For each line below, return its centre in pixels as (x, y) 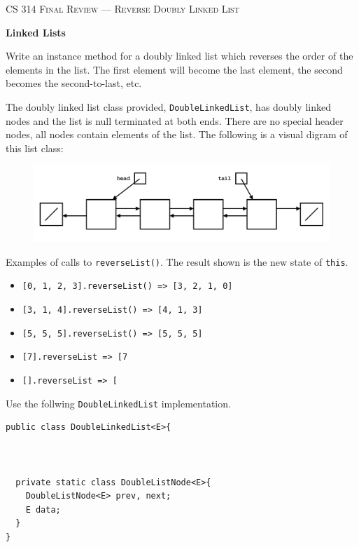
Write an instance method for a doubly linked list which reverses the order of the (179, 56)
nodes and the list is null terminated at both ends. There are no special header (175, 120)
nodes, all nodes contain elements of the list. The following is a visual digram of (177, 134)
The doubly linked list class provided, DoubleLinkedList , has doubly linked (168, 106)
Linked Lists (36, 32)
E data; (43, 509)
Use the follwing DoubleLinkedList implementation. (118, 403)
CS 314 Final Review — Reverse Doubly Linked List (122, 8)
